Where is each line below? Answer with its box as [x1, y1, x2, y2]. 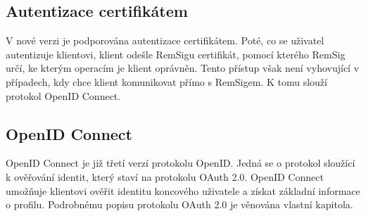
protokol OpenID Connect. [6, 88, 121, 103]
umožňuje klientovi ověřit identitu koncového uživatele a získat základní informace [6, 183, 360, 198]
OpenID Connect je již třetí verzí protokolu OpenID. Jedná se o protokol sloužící [6, 155, 355, 170]
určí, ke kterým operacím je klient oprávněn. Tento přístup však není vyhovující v [6, 61, 360, 75]
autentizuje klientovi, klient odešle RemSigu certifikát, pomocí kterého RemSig [6, 46, 346, 61]
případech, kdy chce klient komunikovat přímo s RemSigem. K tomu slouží [6, 74, 327, 89]
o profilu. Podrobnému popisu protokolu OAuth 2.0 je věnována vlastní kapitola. [6, 197, 353, 212]
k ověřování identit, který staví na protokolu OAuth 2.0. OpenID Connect [6, 169, 324, 184]
